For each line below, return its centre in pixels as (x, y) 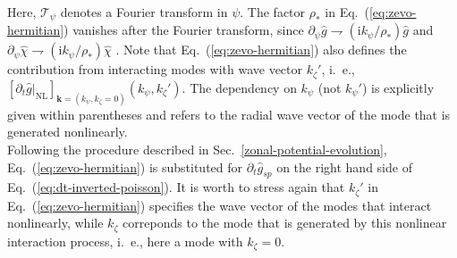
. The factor (273, 12)
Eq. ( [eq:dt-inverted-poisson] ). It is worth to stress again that (176, 187)
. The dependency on (239, 87)
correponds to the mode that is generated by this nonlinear (285, 223)
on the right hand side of (344, 166)
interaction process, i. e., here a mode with (125, 241)
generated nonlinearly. (68, 132)
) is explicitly (398, 87)
